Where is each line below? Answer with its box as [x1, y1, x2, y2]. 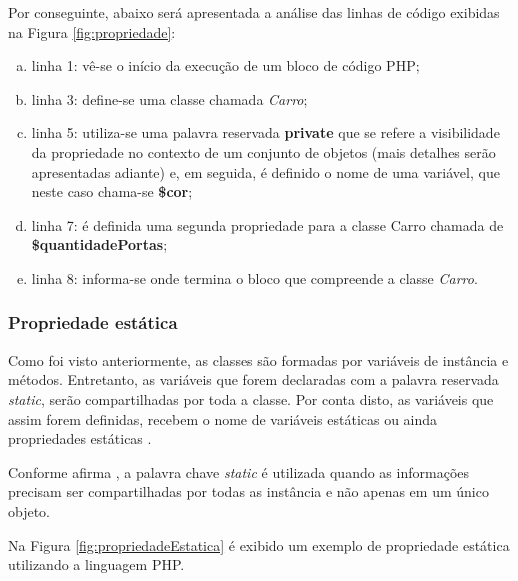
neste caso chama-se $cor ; [31, 181, 193, 202]
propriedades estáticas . [8, 428, 152, 449]
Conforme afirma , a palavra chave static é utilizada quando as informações [8, 461, 470, 482]
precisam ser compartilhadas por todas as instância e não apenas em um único [8, 481, 489, 502]
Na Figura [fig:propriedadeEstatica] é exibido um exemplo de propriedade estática [8, 534, 510, 555]
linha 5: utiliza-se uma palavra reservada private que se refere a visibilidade [31, 122, 500, 143]
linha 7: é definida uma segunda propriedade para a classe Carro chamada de [31, 214, 504, 235]
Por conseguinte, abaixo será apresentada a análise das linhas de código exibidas [8, 2, 500, 22]
